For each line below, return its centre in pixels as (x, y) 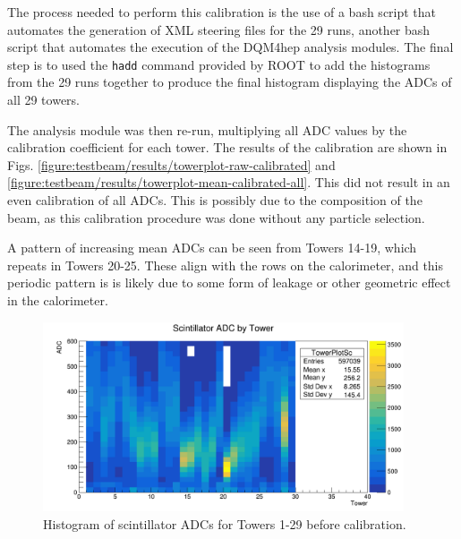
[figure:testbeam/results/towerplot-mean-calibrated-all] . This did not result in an (229, 182)
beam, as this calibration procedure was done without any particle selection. (216, 217)
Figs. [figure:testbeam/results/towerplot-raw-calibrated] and (171, 164)
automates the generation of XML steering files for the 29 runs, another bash (219, 29)
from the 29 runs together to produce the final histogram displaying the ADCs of (230, 82)
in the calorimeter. (58, 299)
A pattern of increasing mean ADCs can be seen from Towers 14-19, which (212, 248)
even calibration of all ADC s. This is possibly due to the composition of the (215, 200)
